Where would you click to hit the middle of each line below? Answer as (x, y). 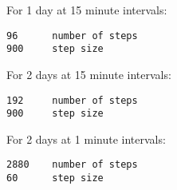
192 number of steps (72, 100)
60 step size (55, 178)
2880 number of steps (72, 165)
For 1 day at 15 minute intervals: (87, 10)
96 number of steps (72, 36)
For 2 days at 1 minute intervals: (86, 139)
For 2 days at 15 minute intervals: (89, 74)
